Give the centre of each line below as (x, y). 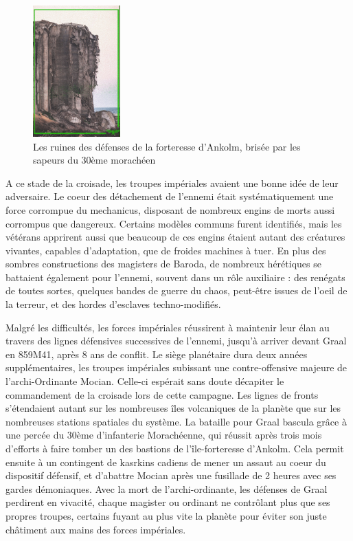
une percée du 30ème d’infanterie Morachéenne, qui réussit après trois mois (164, 435)
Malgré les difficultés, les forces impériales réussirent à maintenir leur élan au (168, 327)
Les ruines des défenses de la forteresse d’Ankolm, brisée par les (167, 146)
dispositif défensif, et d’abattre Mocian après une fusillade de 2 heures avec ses (171, 475)
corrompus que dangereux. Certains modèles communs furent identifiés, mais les (174, 223)
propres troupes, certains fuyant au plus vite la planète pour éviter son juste (166, 515)
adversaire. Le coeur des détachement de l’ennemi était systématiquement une (170, 196)
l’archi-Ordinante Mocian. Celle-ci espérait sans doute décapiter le (145, 381)
